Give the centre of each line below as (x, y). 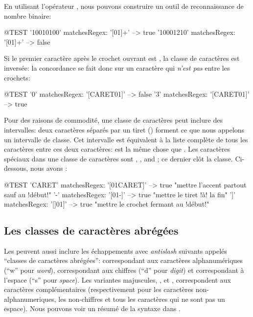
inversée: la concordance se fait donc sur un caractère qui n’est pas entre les (117, 67)
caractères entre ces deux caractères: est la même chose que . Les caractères (117, 149)
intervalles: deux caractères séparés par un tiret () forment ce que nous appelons (124, 129)
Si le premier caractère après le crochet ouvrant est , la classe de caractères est (122, 58)
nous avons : (49, 168)
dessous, (16, 168)
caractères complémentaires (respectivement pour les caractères (99, 289)
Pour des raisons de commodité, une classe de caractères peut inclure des (113, 120)
